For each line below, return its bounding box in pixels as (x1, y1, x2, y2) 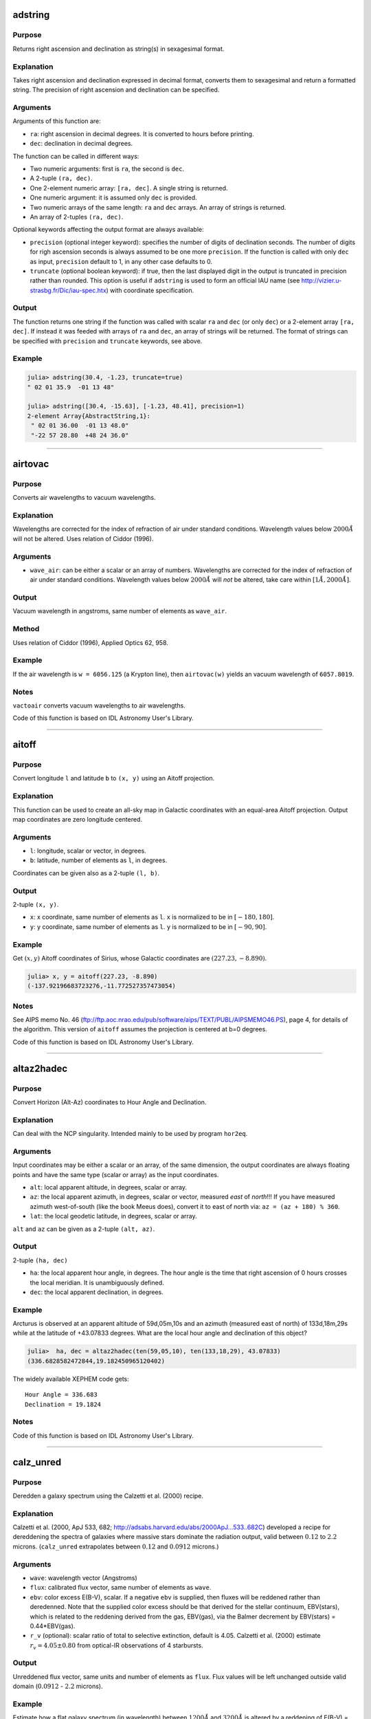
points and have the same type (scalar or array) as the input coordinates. (12, 1170, 219, 1179)
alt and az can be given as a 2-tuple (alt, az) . (12, 1225, 155, 1233)
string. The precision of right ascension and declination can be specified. (12, 86, 220, 94)
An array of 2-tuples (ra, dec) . (30, 212, 124, 221)
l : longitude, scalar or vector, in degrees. (30, 846, 147, 855)
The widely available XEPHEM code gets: (12, 1375, 130, 1383)
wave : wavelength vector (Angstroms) (30, 1573, 137, 1581)
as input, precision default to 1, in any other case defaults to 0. (30, 257, 213, 265)
